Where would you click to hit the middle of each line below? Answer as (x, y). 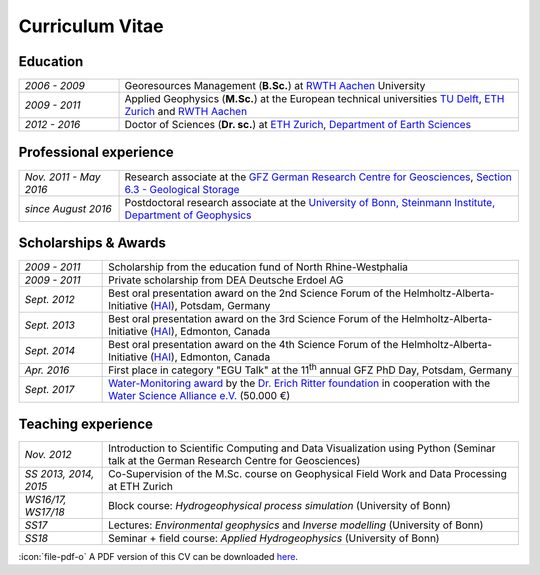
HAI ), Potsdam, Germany (212, 306)
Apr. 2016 (47, 370)
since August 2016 (68, 208)
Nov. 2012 (48, 454)
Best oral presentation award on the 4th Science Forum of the (253, 345)
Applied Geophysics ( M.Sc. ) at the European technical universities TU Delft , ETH (314, 99)
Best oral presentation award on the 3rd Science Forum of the (253, 319)
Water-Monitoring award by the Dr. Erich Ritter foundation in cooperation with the (299, 383)
